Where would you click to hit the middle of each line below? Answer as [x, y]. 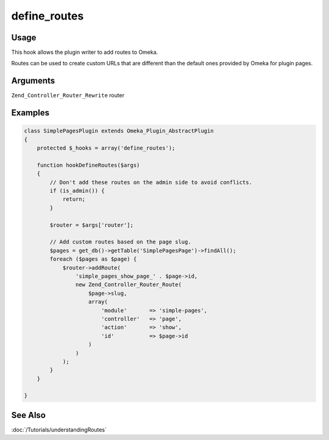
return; [74, 199]
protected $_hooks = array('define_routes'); [106, 148]
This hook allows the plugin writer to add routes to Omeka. [85, 52]
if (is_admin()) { [77, 191]
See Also [28, 415]
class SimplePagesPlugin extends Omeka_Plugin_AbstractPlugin [119, 131]
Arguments [33, 81]
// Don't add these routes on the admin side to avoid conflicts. [151, 182]
